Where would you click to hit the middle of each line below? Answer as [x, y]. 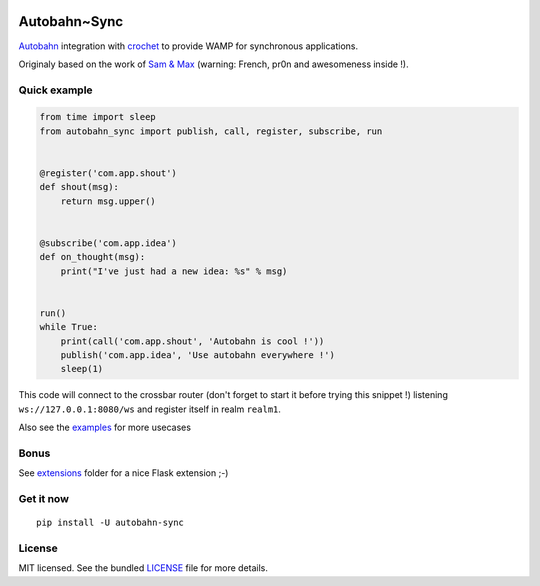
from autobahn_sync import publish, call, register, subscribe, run [211, 131]
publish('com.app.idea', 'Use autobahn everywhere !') [197, 355]
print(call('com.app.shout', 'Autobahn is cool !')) [192, 341]
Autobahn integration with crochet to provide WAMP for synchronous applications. [188, 46]
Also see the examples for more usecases [105, 427]
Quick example [56, 90]
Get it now [44, 499]
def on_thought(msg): [92, 257]
